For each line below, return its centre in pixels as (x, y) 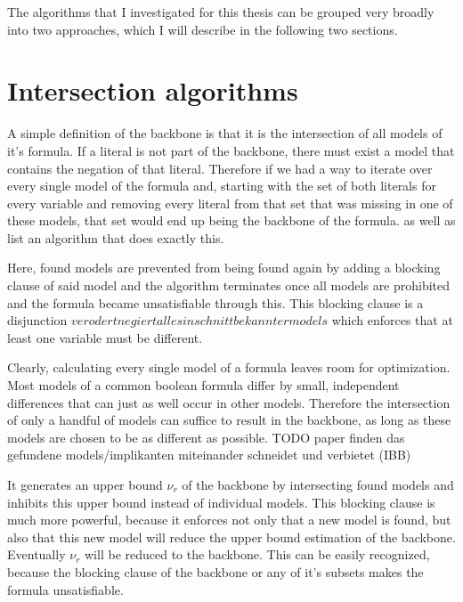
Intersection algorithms (153, 90)
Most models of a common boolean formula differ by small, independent (203, 385)
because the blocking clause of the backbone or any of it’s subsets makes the (215, 571)
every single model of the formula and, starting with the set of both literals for (222, 186)
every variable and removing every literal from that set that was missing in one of (230, 203)
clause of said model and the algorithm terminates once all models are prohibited (229, 285)
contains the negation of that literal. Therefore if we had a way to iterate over (220, 168)
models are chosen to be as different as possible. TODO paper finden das (206, 437)
